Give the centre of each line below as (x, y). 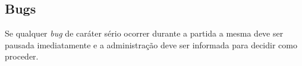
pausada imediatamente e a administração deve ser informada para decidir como (151, 44)
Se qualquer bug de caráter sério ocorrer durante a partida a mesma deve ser (144, 33)
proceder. (22, 56)
